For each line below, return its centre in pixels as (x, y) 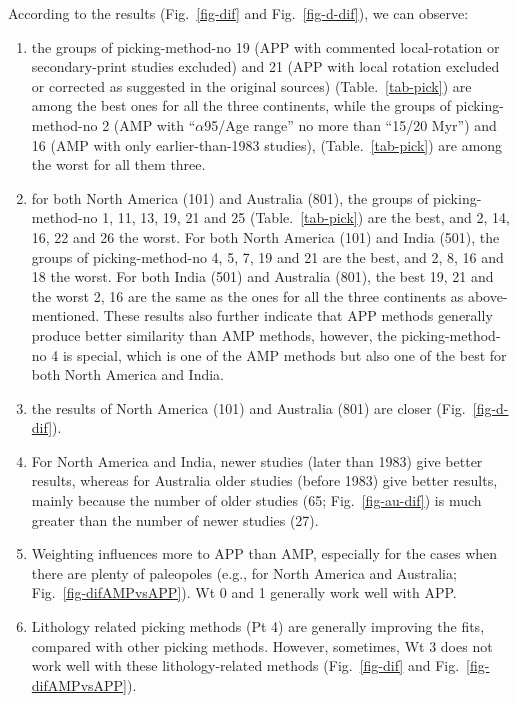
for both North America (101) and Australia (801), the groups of (230, 197)
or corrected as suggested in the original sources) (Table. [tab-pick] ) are (251, 85)
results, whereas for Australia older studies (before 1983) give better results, (264, 480)
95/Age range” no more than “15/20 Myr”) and (350, 124)
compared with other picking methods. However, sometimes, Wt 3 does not (262, 645)
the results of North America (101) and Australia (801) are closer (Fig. (248, 407)
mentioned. (65, 315)
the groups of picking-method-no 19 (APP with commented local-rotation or (265, 46)
